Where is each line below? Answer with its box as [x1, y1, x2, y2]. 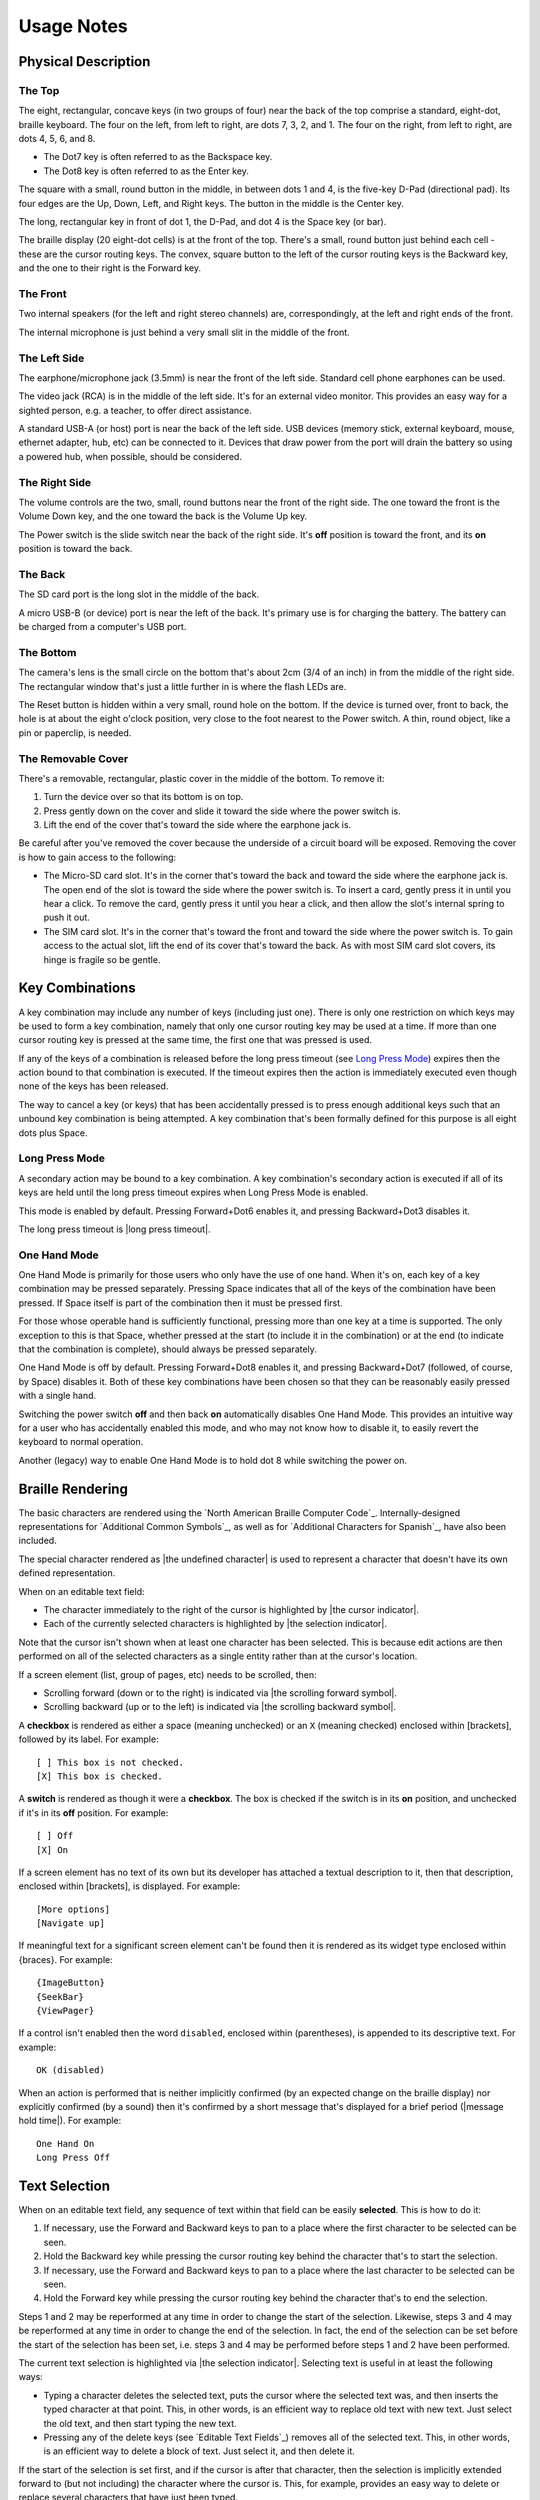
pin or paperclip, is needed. [18, 726, 132, 739]
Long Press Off [36, 2152, 111, 2164]
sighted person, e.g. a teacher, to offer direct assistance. [18, 404, 252, 416]
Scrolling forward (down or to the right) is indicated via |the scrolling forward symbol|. [43, 1686, 397, 1699]
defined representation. [18, 1567, 116, 1579]
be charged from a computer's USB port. [18, 621, 187, 633]
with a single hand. [18, 1390, 97, 1402]
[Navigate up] [36, 1918, 105, 1929]
